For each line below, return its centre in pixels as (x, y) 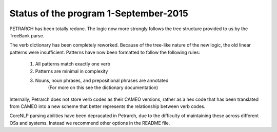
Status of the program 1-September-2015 (99, 13)
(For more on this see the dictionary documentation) (103, 87)
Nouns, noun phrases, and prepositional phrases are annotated (102, 80)
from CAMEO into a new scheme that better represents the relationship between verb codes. (107, 106)
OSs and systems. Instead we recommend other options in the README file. (90, 123)
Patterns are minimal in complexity (72, 71)
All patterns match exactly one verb (73, 64)
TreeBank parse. (27, 35)
